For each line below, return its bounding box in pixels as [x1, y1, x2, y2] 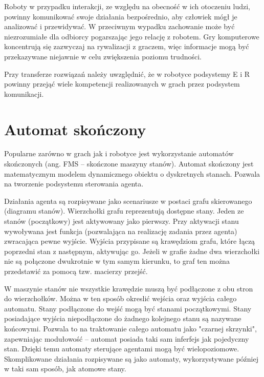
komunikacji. [4, 88, 44, 99]
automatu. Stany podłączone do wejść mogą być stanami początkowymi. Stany [4, 303, 252, 313]
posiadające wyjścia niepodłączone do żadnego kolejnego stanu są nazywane [4, 313, 241, 324]
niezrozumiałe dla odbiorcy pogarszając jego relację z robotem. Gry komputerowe [4, 31, 259, 41]
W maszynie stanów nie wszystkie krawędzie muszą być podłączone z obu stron [4, 283, 253, 294]
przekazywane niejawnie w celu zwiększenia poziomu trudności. [4, 51, 202, 61]
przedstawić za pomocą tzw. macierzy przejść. [4, 266, 148, 276]
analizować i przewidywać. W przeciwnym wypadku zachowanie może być [4, 21, 235, 32]
